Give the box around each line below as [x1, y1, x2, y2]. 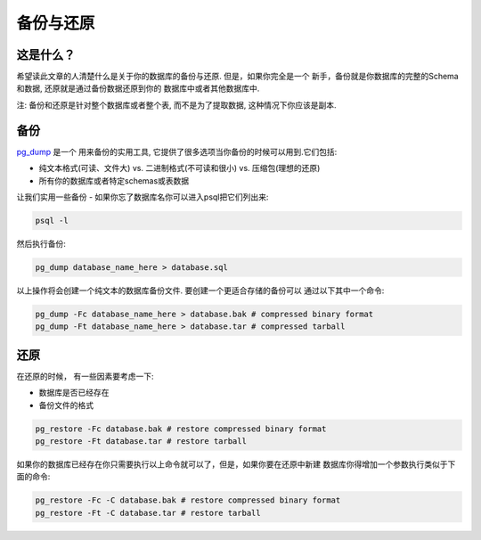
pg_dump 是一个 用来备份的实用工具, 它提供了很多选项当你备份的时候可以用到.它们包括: [16, 146, 338, 157]
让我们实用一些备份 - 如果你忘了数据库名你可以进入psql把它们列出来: [16, 192, 269, 202]
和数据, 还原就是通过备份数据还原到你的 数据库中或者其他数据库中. [16, 83, 260, 94]
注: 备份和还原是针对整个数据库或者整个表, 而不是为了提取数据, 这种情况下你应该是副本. [16, 99, 337, 110]
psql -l [35, 215, 69, 225]
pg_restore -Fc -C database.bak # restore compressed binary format [35, 495, 341, 505]
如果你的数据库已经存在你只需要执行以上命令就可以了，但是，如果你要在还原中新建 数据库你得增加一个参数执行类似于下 [16, 459, 456, 470]
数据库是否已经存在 [38, 388, 110, 398]
